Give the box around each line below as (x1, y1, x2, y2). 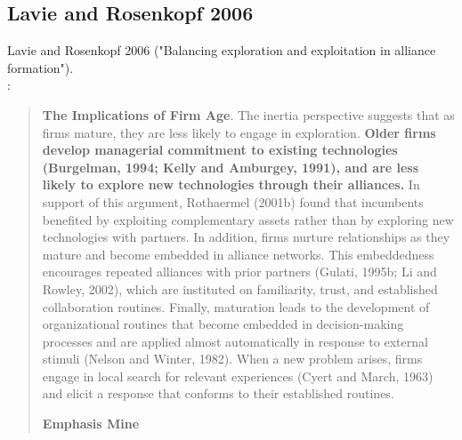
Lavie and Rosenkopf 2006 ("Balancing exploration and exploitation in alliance (7, 41, 436, 60)
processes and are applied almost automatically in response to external (42, 332, 428, 350)
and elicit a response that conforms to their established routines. (42, 384, 394, 403)
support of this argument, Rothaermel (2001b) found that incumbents (42, 192, 424, 211)
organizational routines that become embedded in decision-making (42, 315, 404, 333)
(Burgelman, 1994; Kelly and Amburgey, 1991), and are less (42, 157, 419, 176)
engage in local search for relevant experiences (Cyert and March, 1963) (42, 366, 434, 385)
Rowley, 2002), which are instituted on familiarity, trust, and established (42, 279, 438, 298)
